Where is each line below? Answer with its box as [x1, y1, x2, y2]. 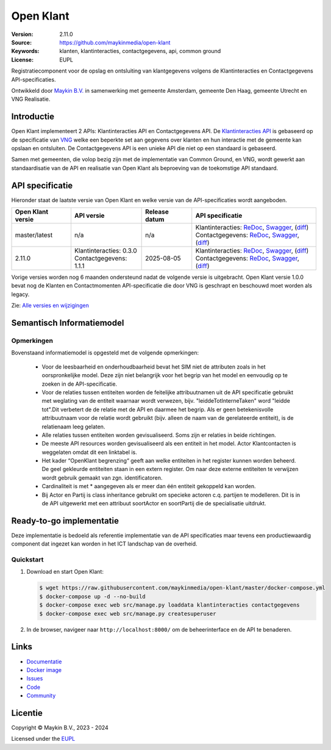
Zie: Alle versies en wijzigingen [11, 302, 90, 309]
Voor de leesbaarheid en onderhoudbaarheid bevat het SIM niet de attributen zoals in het [41, 363, 266, 370]
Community [26, 692, 56, 699]
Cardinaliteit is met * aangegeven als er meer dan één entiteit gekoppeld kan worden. [41, 483, 256, 490]
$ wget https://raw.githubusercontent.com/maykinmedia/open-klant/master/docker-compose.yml [39, 585, 326, 591]
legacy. [11, 290, 30, 298]
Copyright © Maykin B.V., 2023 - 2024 [11, 724, 109, 731]
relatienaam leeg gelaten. [41, 423, 105, 430]
